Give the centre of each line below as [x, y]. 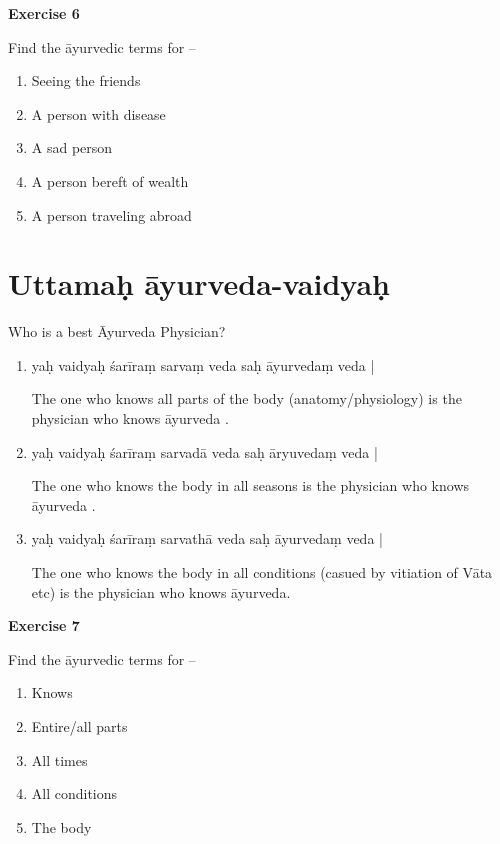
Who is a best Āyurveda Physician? [117, 331]
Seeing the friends [86, 80]
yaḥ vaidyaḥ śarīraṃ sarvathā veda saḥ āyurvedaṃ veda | [207, 538]
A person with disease [98, 113]
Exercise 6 [44, 13]
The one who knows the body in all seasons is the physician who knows [250, 485]
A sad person [72, 147]
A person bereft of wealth [110, 180]
